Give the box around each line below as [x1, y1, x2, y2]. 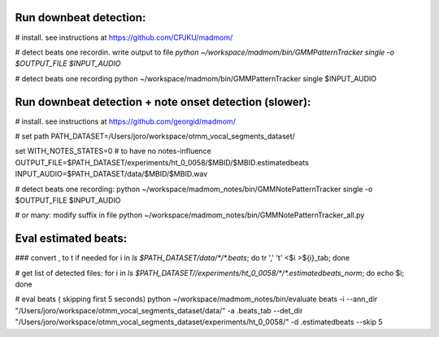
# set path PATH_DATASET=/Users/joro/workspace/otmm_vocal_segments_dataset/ [15, 131, 296, 141]
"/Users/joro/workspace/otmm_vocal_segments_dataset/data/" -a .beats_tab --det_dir [15, 305, 303, 315]
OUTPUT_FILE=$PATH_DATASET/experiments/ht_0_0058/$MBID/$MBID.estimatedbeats [15, 157, 309, 167]
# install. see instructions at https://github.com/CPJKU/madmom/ [15, 33, 233, 42]
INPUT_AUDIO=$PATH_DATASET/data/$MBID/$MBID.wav [15, 169, 208, 179]
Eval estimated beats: [15, 232, 128, 246]
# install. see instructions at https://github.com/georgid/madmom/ [15, 116, 236, 126]
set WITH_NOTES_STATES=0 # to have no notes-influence [15, 147, 211, 156]
